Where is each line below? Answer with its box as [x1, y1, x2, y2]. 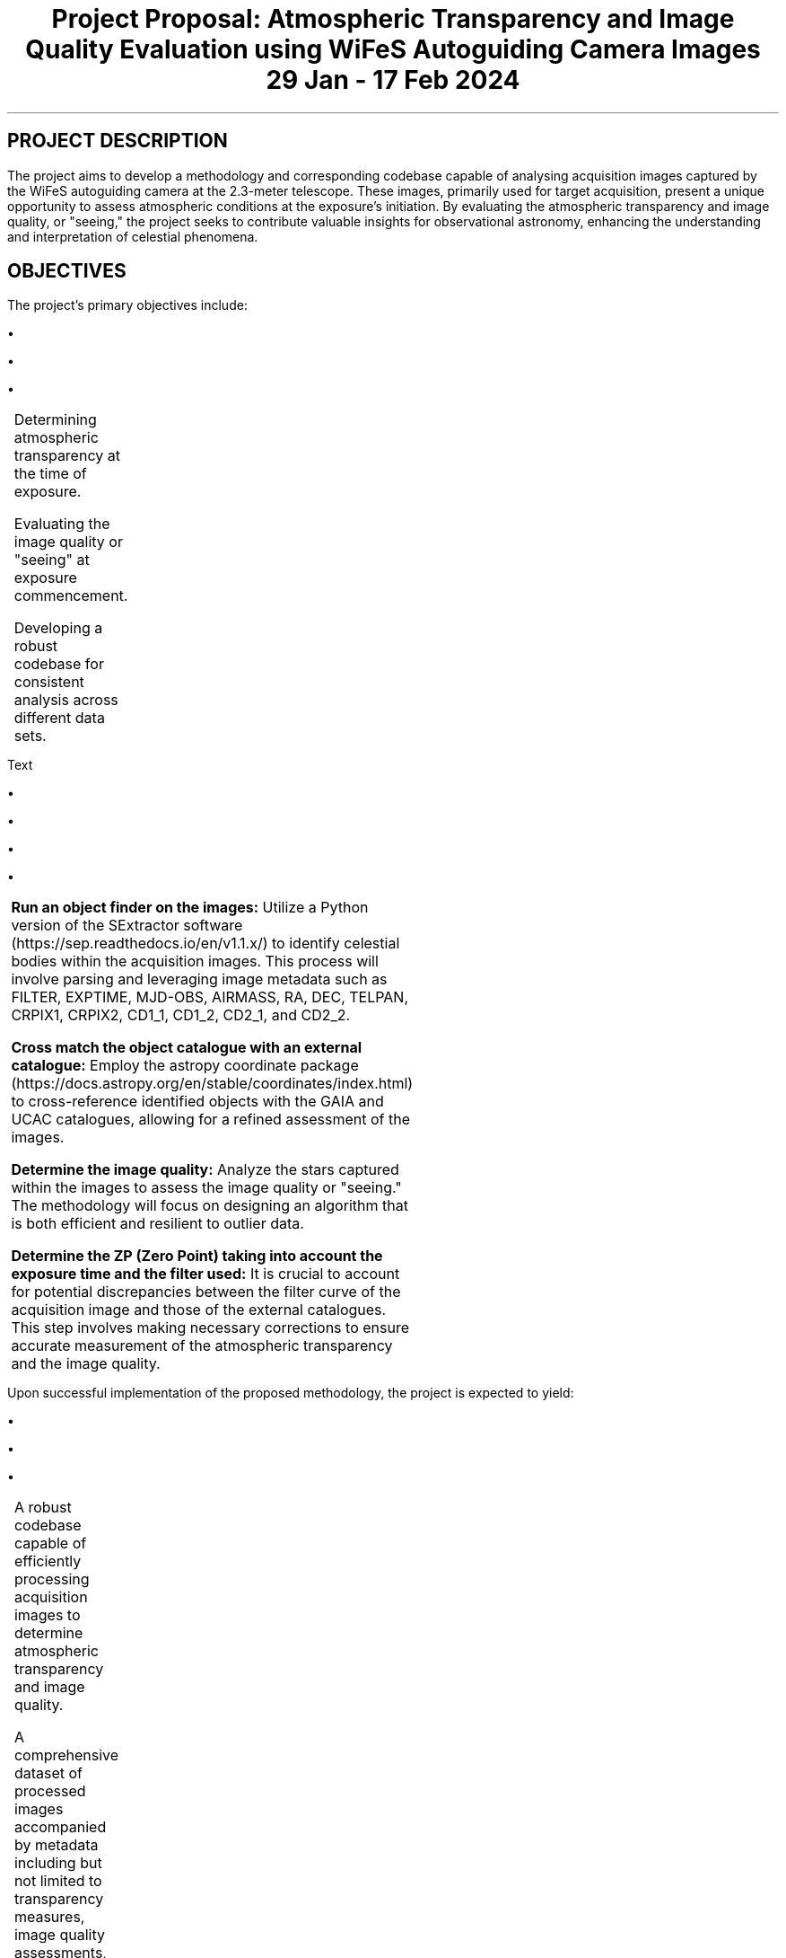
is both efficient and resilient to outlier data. [11, 1214, 304, 1233]
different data [13, 709, 105, 728]
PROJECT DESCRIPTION [7, 129, 228, 153]
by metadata [13, 1836, 99, 1855]
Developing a [13, 619, 103, 638]
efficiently [13, 1552, 82, 1571]
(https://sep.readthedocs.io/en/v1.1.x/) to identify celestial [11, 934, 400, 953]
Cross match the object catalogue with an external [11, 1038, 362, 1057]
